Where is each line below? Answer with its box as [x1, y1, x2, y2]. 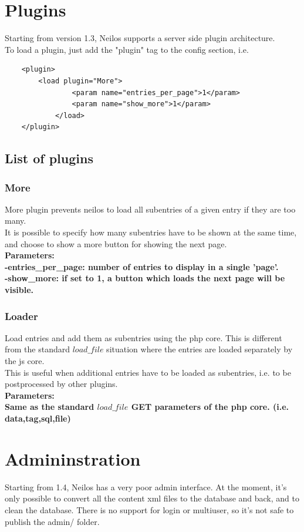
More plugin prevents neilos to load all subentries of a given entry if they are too [5, 203, 296, 215]
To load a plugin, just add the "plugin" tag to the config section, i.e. [5, 43, 249, 55]
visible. [5, 284, 34, 296]
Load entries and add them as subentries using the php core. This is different [5, 331, 282, 344]
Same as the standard [5, 400, 94, 413]
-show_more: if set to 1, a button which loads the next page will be [5, 272, 285, 284]
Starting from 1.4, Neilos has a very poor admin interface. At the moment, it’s [5, 480, 287, 493]
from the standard [5, 343, 70, 355]
